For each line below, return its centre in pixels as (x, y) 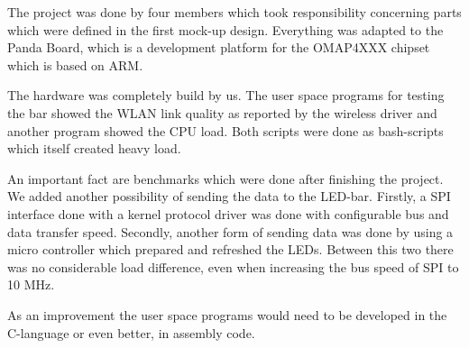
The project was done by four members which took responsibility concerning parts (234, 12)
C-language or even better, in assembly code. (131, 332)
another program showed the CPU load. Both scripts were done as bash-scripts (225, 130)
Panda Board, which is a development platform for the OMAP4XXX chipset (219, 47)
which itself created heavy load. (94, 148)
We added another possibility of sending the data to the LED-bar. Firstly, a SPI (229, 196)
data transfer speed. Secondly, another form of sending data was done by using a (230, 231)
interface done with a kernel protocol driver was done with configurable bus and (228, 213)
